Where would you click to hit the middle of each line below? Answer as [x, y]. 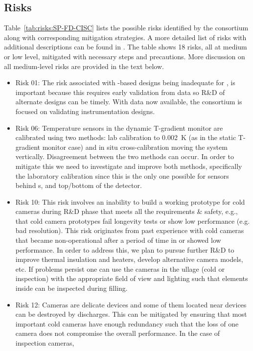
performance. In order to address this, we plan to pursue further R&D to [125, 249]
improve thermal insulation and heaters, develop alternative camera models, [129, 259]
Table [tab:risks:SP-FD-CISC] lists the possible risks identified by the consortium [126, 28]
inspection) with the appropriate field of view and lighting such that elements [132, 278]
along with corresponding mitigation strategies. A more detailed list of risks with [125, 37]
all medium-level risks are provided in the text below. [84, 66]
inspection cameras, [45, 343]
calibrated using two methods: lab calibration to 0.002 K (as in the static [126, 137]
